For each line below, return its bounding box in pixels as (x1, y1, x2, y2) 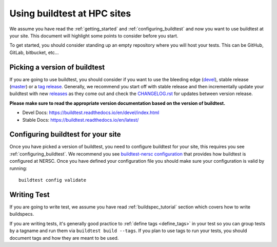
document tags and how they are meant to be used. (9, 235, 119, 241)
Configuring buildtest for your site (9, 130, 121, 139)
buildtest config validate (18, 177, 87, 183)
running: (9, 165, 28, 172)
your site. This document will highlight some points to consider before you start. (9, 32, 179, 39)
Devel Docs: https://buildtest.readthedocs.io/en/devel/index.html (22, 109, 160, 116)
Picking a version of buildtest (9, 63, 105, 71)
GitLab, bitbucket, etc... (9, 49, 59, 55)
